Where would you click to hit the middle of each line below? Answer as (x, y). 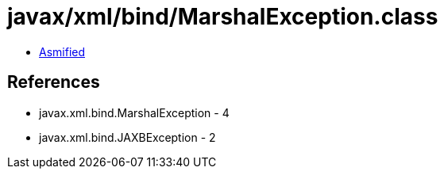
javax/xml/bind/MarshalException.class (223, 17)
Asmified (62, 51)
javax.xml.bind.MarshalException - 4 (134, 112)
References (54, 82)
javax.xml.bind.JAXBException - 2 (127, 137)
